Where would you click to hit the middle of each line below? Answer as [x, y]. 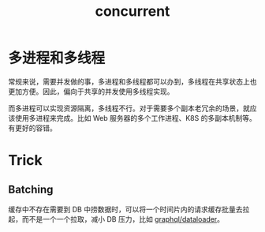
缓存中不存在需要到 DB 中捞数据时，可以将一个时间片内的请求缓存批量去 [125, 209]
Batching [31, 189]
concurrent [132, 11]
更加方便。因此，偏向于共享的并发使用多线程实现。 [91, 91]
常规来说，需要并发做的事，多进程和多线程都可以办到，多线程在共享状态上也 [132, 81]
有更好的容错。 [32, 128]
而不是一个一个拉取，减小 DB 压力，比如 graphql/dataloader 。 [123, 219]
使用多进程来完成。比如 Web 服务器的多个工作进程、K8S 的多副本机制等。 [135, 118]
